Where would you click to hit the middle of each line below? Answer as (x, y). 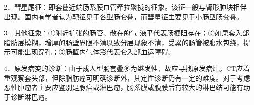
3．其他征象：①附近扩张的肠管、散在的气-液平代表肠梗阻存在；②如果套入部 (127, 33)
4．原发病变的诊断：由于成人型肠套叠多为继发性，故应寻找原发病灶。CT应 (124, 68)
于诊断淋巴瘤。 (28, 96)
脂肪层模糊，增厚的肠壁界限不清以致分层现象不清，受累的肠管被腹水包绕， (124, 42)
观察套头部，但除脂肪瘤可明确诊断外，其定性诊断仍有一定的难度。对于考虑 (130, 78)
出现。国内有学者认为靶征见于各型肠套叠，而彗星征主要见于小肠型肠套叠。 (124, 16)
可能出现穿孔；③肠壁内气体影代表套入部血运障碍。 (93, 52)
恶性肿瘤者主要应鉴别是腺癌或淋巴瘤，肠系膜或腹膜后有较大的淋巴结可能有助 (127, 87)
